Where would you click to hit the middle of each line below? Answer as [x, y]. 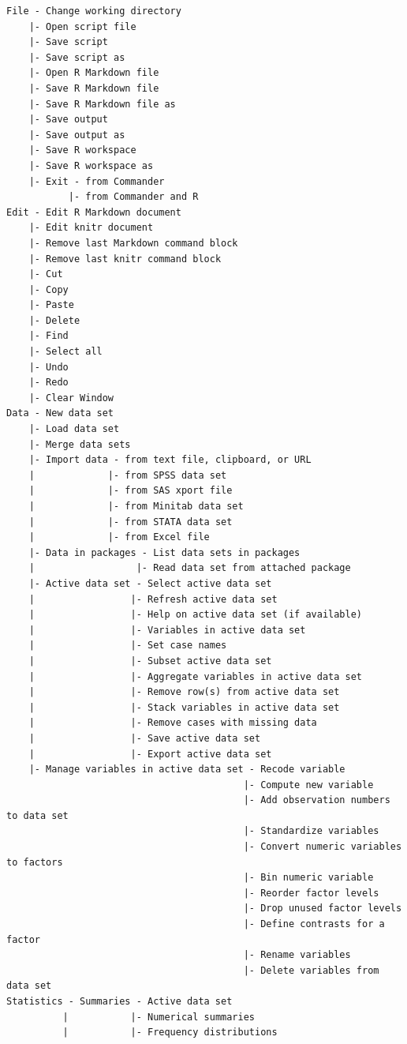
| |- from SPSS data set [128, 475]
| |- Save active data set [145, 738]
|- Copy [49, 289]
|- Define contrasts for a [314, 924]
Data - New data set [60, 413]
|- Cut [46, 274]
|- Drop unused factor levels [323, 909]
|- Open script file [82, 26]
